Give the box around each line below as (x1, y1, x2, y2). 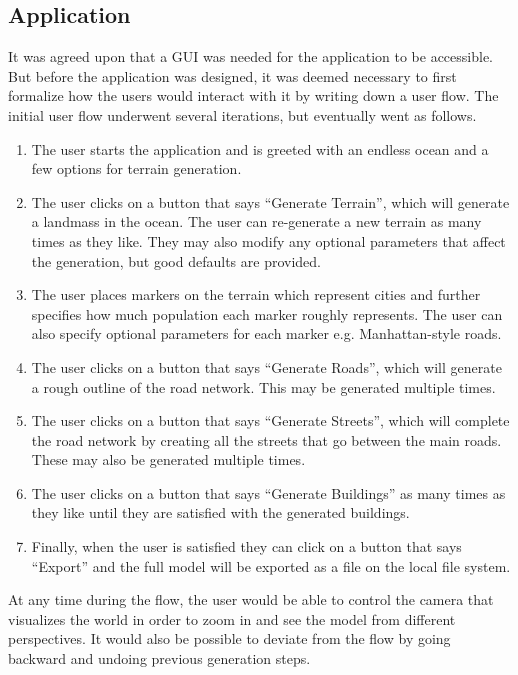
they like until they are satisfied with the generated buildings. (31, 502, 410, 523)
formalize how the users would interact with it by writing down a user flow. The (8, 85, 499, 106)
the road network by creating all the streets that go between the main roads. (31, 429, 502, 450)
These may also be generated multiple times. (31, 449, 306, 470)
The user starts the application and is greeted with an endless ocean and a (31, 138, 489, 159)
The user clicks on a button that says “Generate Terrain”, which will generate (31, 191, 510, 212)
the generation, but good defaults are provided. (31, 250, 321, 271)
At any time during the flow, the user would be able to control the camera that (8, 589, 494, 610)
